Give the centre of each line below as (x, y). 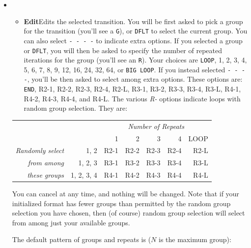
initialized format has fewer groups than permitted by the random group (121, 203)
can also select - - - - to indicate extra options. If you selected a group (133, 40)
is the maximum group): (195, 239)
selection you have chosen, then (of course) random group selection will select (128, 213)
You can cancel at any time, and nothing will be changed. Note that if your (125, 194)
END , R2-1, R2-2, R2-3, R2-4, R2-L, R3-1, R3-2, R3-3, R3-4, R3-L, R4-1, (132, 89)
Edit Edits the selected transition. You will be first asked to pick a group (133, 21)
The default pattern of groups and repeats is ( (82, 239)
